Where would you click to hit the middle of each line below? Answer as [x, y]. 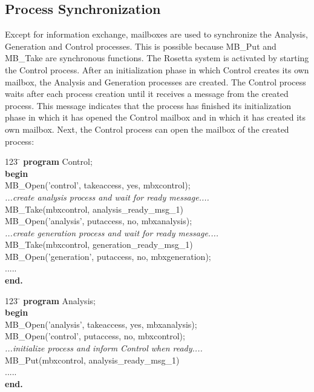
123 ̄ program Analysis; [50, 300]
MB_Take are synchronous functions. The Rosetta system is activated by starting [157, 58]
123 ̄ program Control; [49, 161]
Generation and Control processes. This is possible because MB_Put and [141, 46]
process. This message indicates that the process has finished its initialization [148, 105]
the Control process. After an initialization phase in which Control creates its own [157, 69]
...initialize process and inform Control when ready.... [104, 348]
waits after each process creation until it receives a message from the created [147, 94]
